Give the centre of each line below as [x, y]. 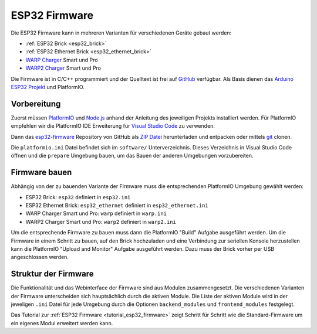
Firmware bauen [41, 173]
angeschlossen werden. [40, 257]
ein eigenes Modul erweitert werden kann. [62, 323]
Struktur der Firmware [52, 274]
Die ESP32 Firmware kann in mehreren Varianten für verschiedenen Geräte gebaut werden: [121, 33]
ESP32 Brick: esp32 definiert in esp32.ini [78, 197]
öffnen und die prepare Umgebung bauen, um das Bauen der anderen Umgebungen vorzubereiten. [132, 156]
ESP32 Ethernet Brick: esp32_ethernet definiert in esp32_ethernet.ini [117, 206]
